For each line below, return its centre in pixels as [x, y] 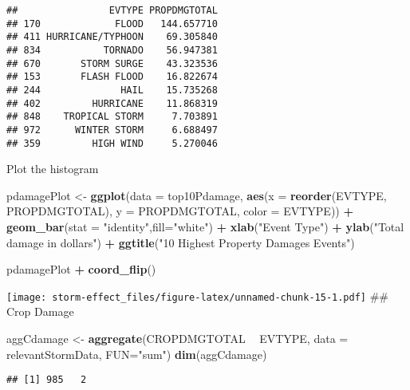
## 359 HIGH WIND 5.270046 [112, 143]
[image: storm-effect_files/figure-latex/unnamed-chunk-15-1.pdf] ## [198, 295]
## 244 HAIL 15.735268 [112, 90]
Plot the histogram [53, 169]
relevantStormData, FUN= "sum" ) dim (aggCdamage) [137, 354]
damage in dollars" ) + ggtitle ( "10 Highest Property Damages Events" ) [181, 242]
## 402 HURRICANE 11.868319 [112, 103]
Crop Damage [40, 311]
